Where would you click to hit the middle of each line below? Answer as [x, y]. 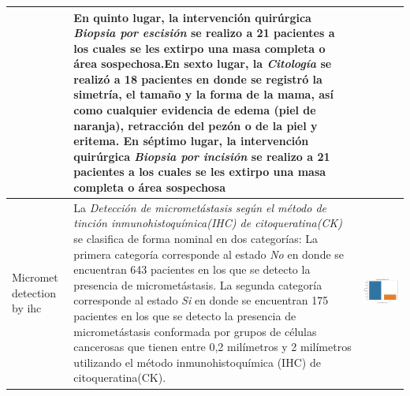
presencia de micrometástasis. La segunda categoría [198, 284]
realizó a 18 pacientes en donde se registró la [198, 78]
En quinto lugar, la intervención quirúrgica [192, 17]
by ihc [27, 308]
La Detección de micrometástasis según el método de [200, 207]
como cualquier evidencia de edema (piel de [195, 110]
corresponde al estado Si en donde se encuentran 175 [201, 300]
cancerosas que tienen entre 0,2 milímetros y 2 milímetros [212, 347]
